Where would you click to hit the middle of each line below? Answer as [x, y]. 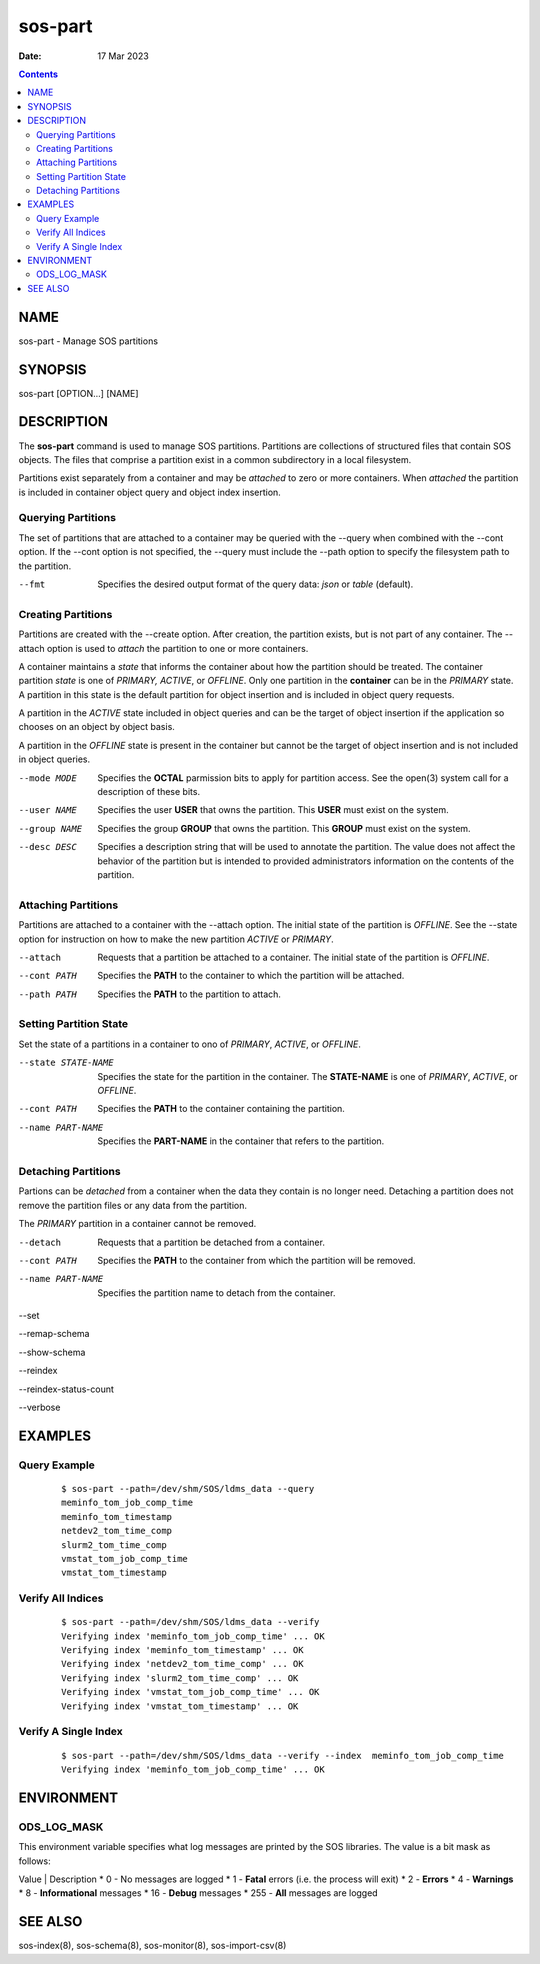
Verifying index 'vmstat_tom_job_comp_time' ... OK [190, 1692]
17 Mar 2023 [123, 56]
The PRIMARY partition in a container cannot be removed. [137, 1224]
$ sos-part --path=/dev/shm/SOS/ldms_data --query [188, 1488]
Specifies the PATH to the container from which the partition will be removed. [256, 1260]
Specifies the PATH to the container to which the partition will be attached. [251, 976]
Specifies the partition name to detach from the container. [216, 1292]
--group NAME [50, 828]
